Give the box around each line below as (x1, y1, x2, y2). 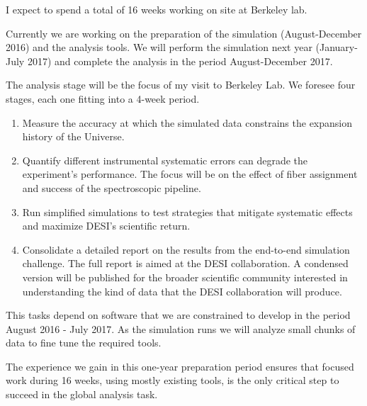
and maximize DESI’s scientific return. (22, 218, 191, 233)
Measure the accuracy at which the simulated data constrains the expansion (22, 115, 353, 130)
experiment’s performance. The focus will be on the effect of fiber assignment (22, 167, 358, 181)
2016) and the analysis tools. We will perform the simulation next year (6, 40, 312, 55)
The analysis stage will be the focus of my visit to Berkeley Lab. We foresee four (6, 77, 356, 92)
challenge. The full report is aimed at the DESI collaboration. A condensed (22, 256, 349, 271)
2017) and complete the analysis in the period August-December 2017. (27, 53, 333, 68)
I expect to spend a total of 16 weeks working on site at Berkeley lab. (6, 2, 307, 16)
